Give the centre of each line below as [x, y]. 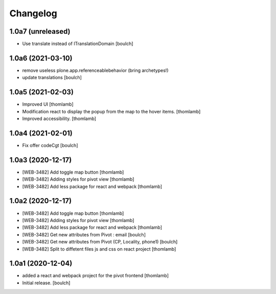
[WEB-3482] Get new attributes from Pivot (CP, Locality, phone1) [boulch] [100, 242]
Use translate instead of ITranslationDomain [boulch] [78, 44]
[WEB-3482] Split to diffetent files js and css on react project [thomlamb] [99, 249]
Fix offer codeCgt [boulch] [50, 145]
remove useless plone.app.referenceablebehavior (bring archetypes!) [95, 70]
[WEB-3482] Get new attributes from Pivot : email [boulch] [84, 234]
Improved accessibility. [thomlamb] [59, 119]
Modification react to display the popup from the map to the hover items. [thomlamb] [111, 111]
